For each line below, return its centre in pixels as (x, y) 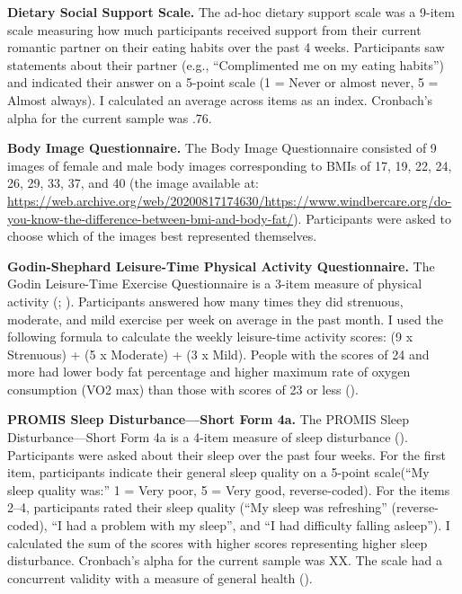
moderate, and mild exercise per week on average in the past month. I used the (225, 319)
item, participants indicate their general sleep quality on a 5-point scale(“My (218, 472)
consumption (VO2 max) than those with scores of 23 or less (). (183, 389)
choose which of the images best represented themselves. (162, 236)
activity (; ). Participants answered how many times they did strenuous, (205, 301)
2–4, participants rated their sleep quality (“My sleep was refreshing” (197, 507)
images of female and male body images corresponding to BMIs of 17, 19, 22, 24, (230, 165)
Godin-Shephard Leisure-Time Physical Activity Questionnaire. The (221, 266)
